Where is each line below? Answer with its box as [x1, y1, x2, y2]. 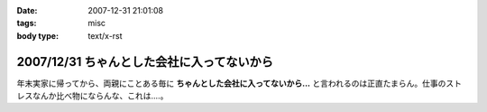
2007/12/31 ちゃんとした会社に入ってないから [16, 54, 274, 70]
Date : [16, 5, 38, 15]
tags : [16, 18, 37, 29]
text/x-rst [87, 30, 123, 41]
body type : [16, 30, 59, 41]
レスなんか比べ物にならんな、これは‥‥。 [16, 90, 169, 101]
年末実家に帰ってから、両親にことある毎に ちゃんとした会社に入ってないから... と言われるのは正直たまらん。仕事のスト [16, 78, 463, 89]
